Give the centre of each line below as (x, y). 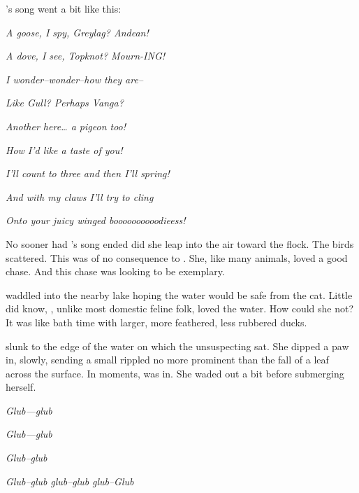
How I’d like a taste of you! (64, 150)
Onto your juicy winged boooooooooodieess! (96, 220)
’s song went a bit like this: (64, 8)
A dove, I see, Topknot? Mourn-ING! (86, 56)
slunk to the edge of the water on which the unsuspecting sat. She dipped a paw (177, 346)
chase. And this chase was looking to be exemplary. (115, 271)
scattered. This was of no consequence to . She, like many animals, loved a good (177, 257)
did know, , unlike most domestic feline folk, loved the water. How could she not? (180, 308)
